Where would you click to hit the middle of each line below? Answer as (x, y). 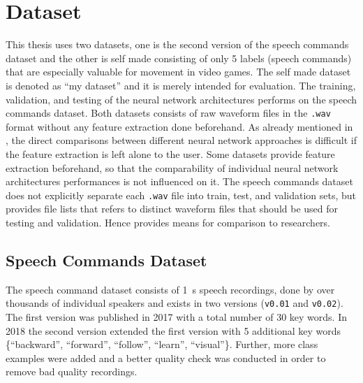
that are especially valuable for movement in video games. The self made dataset (178, 72)
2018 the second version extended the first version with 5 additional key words (173, 330)
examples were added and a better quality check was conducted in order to (166, 357)
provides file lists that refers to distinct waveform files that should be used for (172, 209)
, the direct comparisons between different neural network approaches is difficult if (181, 140)
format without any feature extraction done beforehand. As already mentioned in (179, 126)
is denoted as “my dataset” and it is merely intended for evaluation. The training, (181, 85)
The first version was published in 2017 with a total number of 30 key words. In (176, 317)
